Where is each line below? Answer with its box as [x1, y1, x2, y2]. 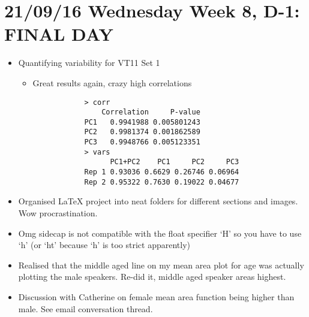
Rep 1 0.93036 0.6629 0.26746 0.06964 [84, 168, 239, 177]
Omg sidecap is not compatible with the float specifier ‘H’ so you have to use [18, 227, 302, 239]
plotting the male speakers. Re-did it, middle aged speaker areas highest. [18, 270, 286, 283]
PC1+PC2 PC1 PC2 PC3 [110, 158, 239, 167]
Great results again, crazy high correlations [32, 76, 192, 89]
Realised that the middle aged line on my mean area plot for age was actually [18, 258, 304, 271]
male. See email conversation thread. [18, 302, 153, 315]
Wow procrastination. [18, 207, 98, 219]
